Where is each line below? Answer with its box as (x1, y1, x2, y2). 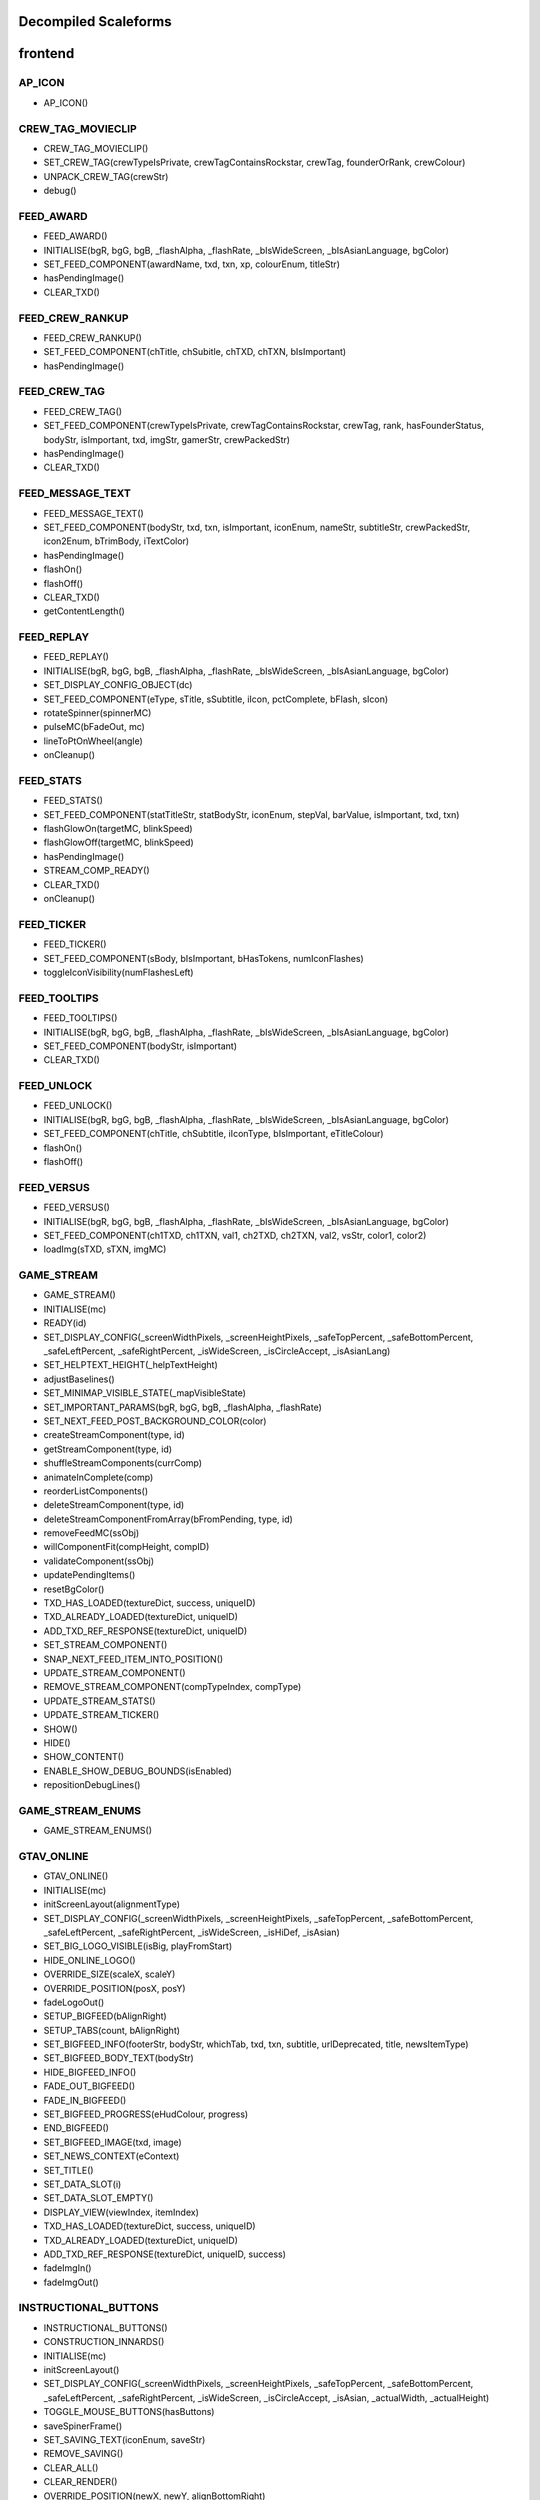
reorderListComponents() (43, 1485, 149, 1497)
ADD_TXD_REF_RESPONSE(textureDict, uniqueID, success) (43, 2248, 287, 2260)
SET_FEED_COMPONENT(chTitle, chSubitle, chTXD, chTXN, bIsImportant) (43, 346, 347, 358)
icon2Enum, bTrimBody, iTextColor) (43, 535, 190, 547)
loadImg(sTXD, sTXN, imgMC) (43, 1243, 167, 1255)
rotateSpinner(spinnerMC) (43, 707, 152, 719)
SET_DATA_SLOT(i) (43, 2178, 122, 2190)
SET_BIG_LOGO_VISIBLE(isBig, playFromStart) (43, 1940, 233, 1952)
